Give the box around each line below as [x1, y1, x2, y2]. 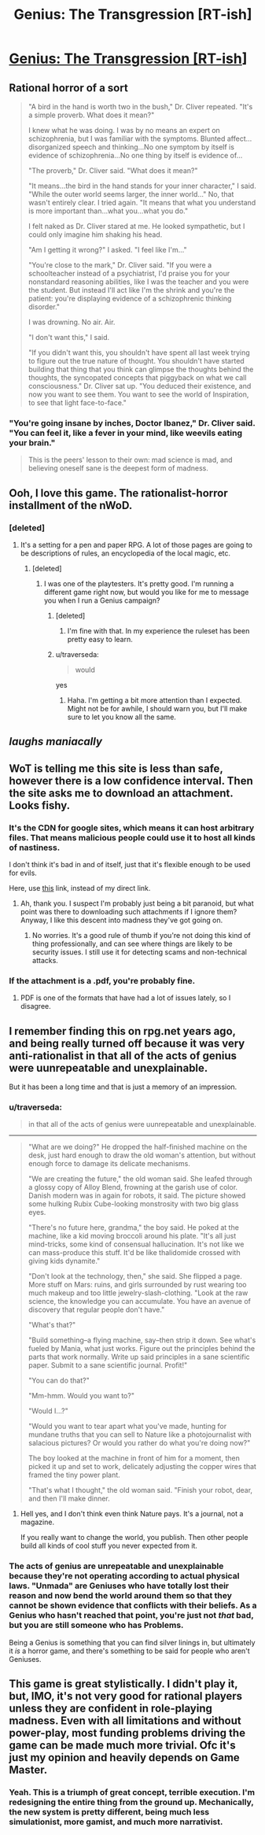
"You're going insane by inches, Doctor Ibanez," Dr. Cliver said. [9, 417, 256, 428]
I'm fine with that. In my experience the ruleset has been [67, 626, 250, 635]
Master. [9, 1763, 48, 1777]
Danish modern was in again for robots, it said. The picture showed [28, 1191, 246, 1201]
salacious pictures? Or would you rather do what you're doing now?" [28, 1438, 251, 1448]
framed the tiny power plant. [28, 1470, 120, 1480]
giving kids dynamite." [28, 1257, 101, 1266]
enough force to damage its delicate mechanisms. [28, 1159, 191, 1169]
